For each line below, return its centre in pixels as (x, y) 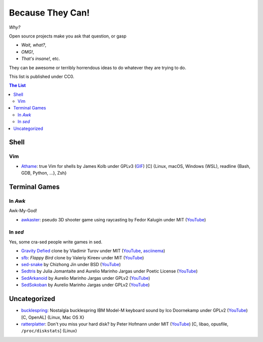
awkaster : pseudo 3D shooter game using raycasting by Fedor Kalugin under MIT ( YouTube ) (114, 219)
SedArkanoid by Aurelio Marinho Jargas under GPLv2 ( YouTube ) (86, 278)
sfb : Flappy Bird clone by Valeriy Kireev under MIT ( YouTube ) (83, 257)
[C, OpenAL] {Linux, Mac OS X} (53, 317)
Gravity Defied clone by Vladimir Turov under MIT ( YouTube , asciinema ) (93, 251)
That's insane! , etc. (41, 59)
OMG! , (28, 52)
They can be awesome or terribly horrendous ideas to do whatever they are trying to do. (98, 68)
